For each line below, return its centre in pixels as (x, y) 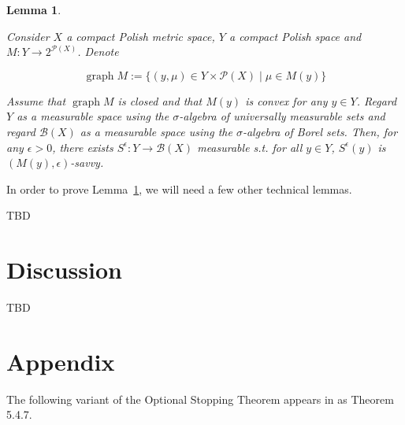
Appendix (61, 361)
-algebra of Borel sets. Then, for (320, 131)
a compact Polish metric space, (141, 36)
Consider (28, 36)
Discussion (64, 270)
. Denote (98, 52)
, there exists (83, 147)
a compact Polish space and (295, 36)
